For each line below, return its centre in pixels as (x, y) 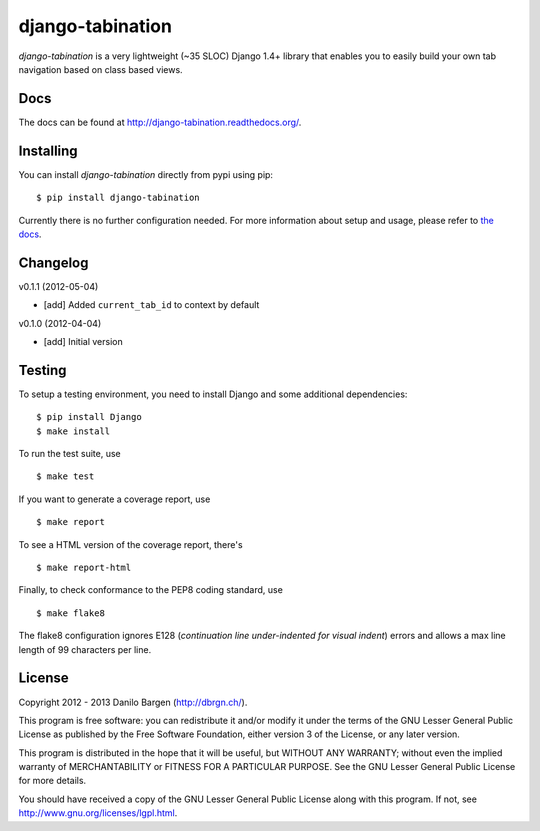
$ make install (73, 431)
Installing (48, 150)
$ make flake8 (70, 613)
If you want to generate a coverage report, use (114, 499)
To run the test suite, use (69, 454)
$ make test (65, 476)
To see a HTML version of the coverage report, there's (131, 544)
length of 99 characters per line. (85, 649)
